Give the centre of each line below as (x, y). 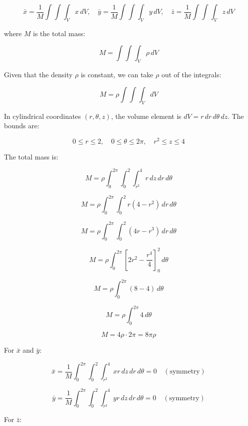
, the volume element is (146, 116)
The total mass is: (31, 156)
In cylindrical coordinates (43, 116)
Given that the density (38, 75)
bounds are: (22, 126)
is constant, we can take (117, 75)
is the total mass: (59, 33)
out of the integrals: (191, 75)
